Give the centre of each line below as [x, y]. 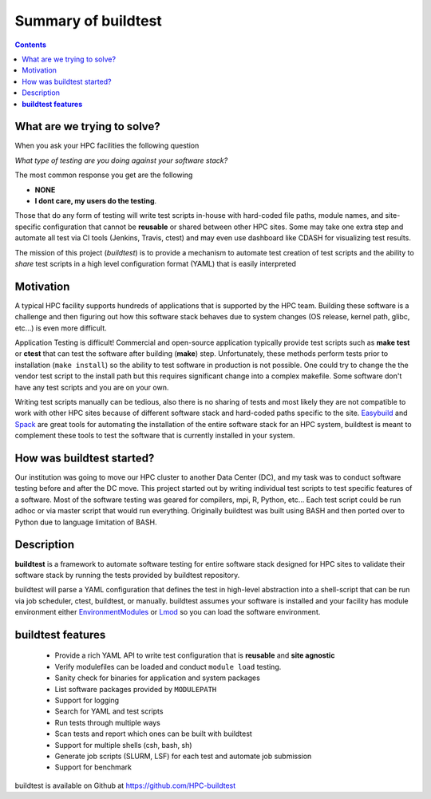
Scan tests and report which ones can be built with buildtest [154, 734]
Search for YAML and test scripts [109, 711]
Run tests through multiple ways [108, 722]
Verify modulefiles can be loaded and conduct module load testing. [168, 666]
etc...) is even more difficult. [61, 328]
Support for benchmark [93, 767]
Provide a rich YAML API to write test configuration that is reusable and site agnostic [195, 655]
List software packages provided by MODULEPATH [136, 689]
